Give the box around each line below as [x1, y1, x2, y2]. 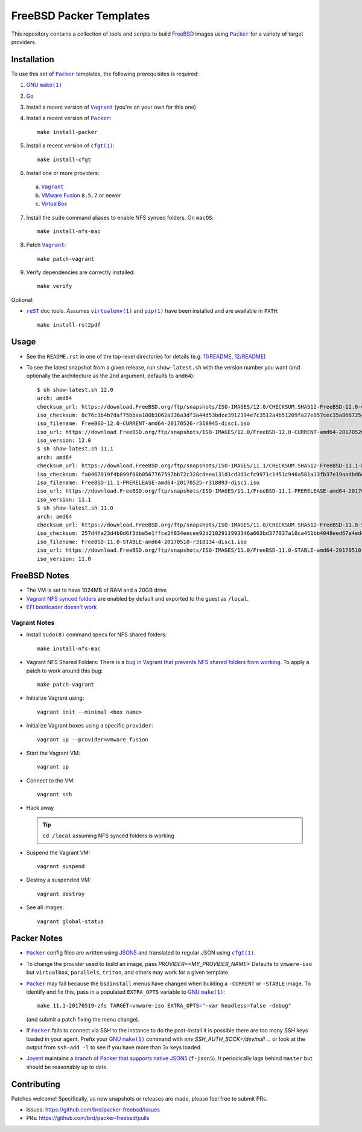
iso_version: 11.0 [37, 555, 92, 562]
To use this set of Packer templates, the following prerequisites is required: [11, 70, 199, 77]
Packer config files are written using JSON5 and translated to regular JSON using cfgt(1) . [26, 949, 256, 956]
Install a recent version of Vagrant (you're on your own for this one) [26, 103, 196, 111]
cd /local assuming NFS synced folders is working [42, 832, 174, 839]
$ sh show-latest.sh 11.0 [37, 505, 114, 511]
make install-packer [37, 129, 98, 135]
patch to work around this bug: [26, 667, 103, 674]
